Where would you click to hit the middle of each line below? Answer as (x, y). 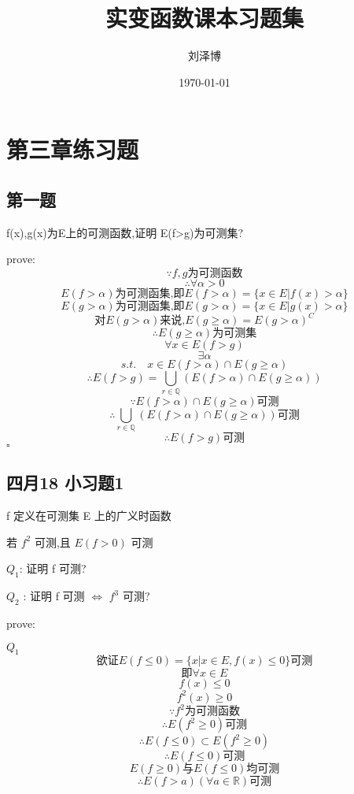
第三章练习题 (73, 149)
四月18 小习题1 (65, 482)
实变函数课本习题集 (204, 18)
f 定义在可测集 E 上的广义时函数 (89, 516)
